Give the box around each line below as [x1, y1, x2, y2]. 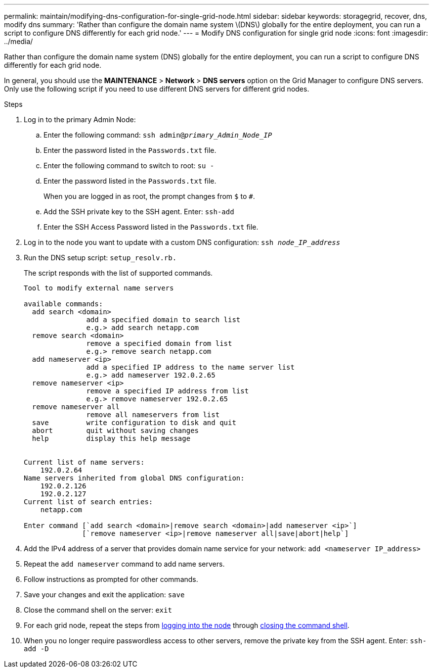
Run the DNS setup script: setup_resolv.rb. [24, 253, 177, 262]
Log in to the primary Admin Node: [24, 115, 136, 124]
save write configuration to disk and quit [32, 419, 236, 427]
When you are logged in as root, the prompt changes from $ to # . [43, 192, 255, 200]
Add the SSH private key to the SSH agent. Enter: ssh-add [43, 207, 234, 216]
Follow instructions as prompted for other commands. [24, 575, 198, 583]
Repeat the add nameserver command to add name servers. [24, 560, 225, 568]
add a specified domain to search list [86, 316, 241, 324]
